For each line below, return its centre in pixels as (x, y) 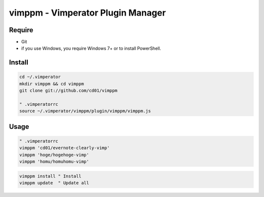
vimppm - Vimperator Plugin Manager (88, 13)
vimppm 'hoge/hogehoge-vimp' (54, 155)
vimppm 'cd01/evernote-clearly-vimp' (65, 148)
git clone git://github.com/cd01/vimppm (68, 91)
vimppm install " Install (50, 176)
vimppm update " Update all (54, 183)
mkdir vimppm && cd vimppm (52, 84)
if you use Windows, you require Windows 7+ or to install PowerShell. (91, 48)
